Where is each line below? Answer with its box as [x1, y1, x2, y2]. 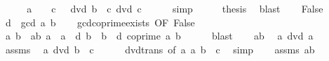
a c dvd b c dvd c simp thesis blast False [27, 1, 323, 15]
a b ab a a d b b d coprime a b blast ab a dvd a [5, 28, 314, 43]
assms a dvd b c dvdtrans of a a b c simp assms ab [5, 42, 315, 56]
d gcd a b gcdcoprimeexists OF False [5, 15, 195, 29]
